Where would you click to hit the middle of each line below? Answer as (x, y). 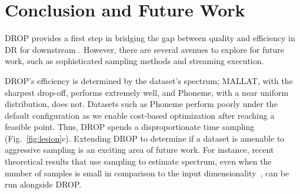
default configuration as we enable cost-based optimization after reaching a (140, 115)
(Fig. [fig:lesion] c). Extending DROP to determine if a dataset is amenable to (145, 138)
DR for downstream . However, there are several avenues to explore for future (144, 49)
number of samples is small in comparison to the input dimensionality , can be (147, 173)
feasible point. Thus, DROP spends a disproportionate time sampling (130, 127)
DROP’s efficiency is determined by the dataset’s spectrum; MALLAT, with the (149, 80)
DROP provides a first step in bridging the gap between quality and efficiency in (150, 38)
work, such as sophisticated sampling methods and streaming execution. (134, 61)
